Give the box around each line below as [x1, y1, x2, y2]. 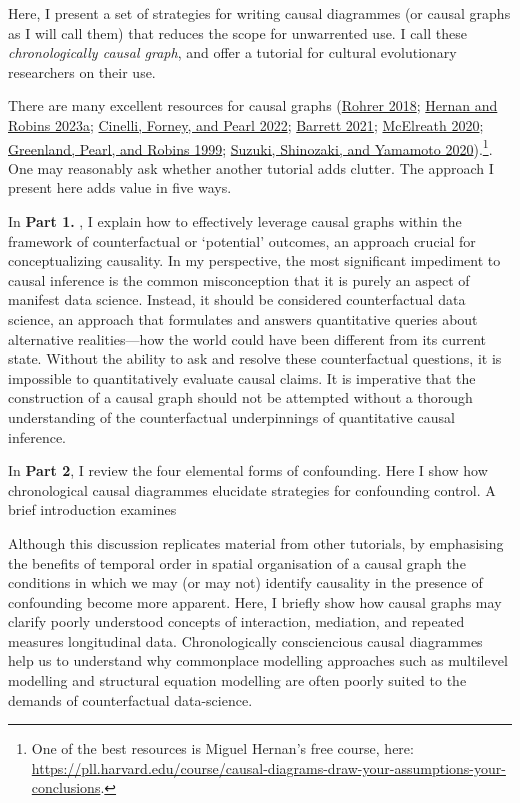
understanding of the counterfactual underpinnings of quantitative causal [8, 406, 455, 427]
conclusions [31, 777, 101, 798]
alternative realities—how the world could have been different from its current [8, 328, 486, 349]
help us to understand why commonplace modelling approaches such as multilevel [8, 650, 508, 671]
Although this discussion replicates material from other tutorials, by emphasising [8, 532, 504, 553]
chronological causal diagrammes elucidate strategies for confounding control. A [8, 479, 496, 500]
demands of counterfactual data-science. [8, 689, 253, 710]
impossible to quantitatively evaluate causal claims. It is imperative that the [8, 367, 476, 388]
